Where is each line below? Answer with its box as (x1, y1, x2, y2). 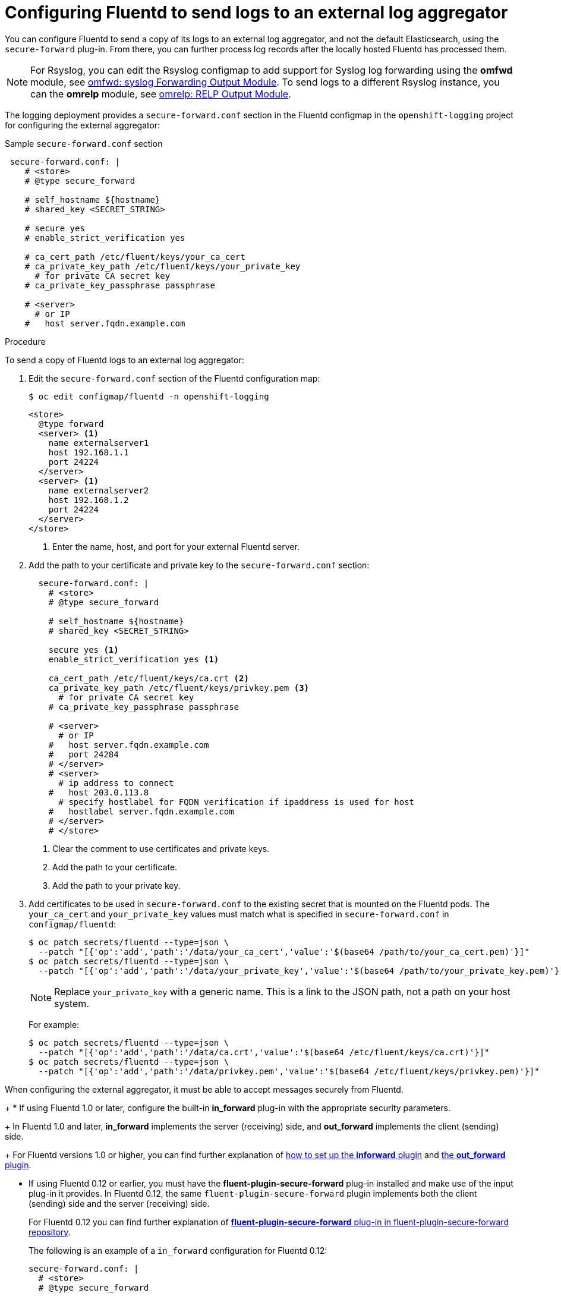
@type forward (38, 419, 104, 429)
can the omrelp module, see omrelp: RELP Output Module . (30, 87, 291, 100)
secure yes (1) (48, 644, 119, 655)
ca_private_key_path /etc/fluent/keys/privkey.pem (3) (48, 682, 310, 693)
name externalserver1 (48, 438, 149, 448)
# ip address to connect (58, 778, 174, 788)
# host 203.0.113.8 (48, 787, 149, 797)
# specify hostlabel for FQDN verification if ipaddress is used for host (58, 797, 415, 807)
